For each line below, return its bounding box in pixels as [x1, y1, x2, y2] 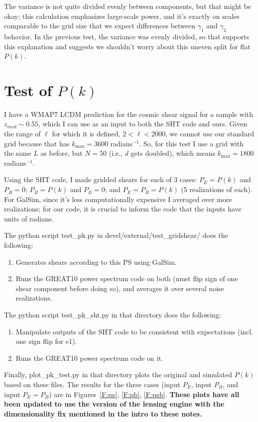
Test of [4, 80, 52, 100]
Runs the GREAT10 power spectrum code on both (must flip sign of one [15, 273, 238, 284]
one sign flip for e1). [15, 336, 77, 346]
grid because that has [4, 138, 70, 148]
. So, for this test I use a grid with [139, 138, 244, 148]
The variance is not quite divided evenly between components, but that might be [4, 1, 252, 11]
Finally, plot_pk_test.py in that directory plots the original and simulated [4, 369, 232, 380]
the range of [4, 128, 41, 139]
